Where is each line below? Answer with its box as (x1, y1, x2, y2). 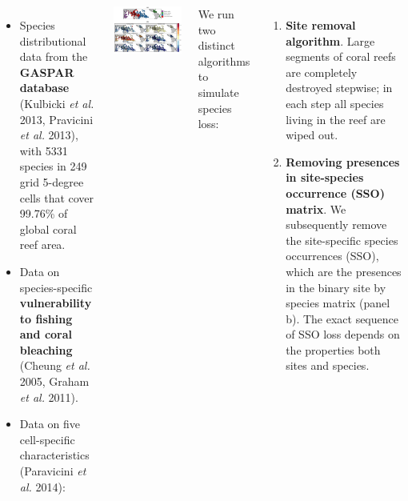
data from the (19, 48, 88, 65)
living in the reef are (286, 110, 386, 127)
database (19, 79, 70, 96)
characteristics (19, 447, 90, 463)
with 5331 (19, 142, 68, 158)
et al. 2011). (19, 388, 78, 405)
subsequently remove (286, 216, 387, 233)
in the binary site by (286, 279, 386, 295)
